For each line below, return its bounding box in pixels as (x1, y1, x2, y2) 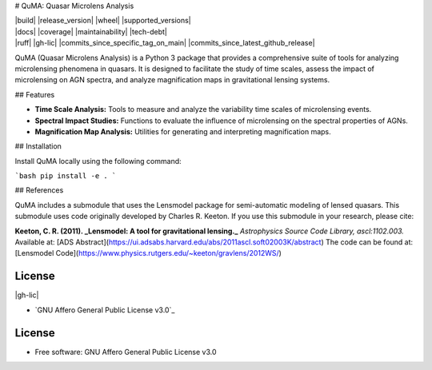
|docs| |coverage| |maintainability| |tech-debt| (14, 26, 167, 36)
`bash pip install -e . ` (14, 172, 117, 181)
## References (14, 185, 64, 195)
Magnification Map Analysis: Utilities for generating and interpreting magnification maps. (34, 126, 331, 136)
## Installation (14, 141, 62, 151)
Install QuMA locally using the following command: (14, 156, 182, 165)
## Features (14, 90, 55, 99)
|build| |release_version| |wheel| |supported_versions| (14, 16, 191, 26)
